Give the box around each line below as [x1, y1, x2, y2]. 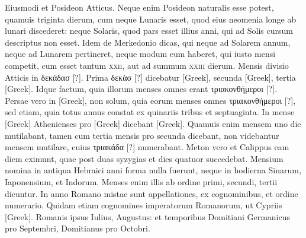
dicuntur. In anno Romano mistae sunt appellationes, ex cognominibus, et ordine [5, 187, 298, 199]
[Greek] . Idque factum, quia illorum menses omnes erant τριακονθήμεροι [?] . [5, 82, 278, 95]
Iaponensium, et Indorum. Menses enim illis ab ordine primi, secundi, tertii [5, 175, 278, 188]
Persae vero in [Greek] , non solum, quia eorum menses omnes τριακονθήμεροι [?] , [5, 94, 296, 106]
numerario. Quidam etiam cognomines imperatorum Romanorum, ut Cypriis [5, 199, 282, 211]
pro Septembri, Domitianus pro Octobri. [5, 222, 150, 234]
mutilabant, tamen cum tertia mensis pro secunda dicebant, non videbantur [5, 129, 279, 141]
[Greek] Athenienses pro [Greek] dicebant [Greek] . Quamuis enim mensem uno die [5, 117, 301, 129]
